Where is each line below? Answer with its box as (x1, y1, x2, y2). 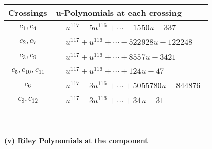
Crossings (8, 7, 47, 18)
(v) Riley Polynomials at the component (4, 135, 148, 146)
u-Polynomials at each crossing (56, 7, 182, 18)
